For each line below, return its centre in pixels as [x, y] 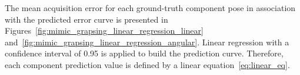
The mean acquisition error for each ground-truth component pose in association [150, 8]
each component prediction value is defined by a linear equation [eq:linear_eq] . [147, 64]
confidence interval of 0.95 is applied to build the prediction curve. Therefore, [144, 53]
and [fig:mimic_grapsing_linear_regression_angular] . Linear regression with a [147, 42]
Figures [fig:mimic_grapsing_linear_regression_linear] [104, 31]
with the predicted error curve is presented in [86, 19]
